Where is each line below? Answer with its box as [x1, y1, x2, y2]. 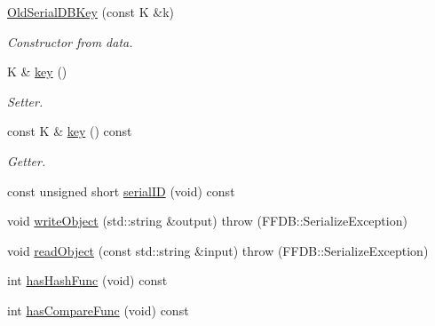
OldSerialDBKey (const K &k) [7, 3, 174, 20]
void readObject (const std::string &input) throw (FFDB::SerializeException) [7, 241, 429, 259]
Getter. [7, 151, 46, 170]
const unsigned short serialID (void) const [7, 181, 235, 200]
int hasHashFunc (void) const [7, 271, 168, 290]
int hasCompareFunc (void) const [7, 300, 189, 319]
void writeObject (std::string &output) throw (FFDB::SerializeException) [7, 211, 407, 230]
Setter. [7, 91, 43, 110]
